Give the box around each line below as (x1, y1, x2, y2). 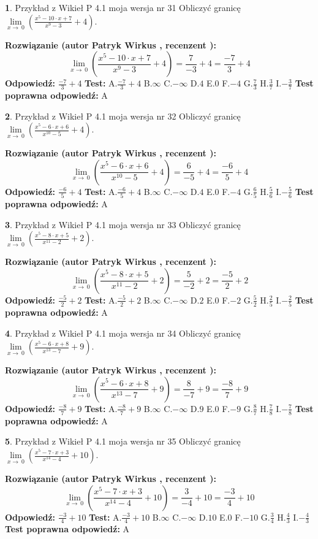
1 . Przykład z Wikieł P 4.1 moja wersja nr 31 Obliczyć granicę (5, 1, 241, 13)
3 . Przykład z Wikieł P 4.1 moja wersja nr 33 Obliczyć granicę (5, 218, 241, 231)
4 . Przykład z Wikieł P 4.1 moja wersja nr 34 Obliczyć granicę (5, 326, 241, 339)
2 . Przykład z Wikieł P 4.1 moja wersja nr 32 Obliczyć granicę (5, 109, 241, 122)
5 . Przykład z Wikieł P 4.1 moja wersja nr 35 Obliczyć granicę (5, 435, 241, 448)
